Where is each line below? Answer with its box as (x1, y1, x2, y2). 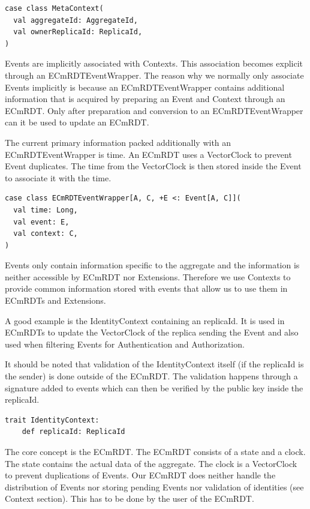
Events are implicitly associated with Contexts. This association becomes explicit (5, 57, 303, 70)
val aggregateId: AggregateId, (13, 16, 138, 25)
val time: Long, (13, 205, 78, 214)
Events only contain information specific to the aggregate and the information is (5, 259, 300, 271)
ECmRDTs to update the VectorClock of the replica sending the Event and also (5, 326, 299, 339)
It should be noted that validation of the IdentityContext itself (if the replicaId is (5, 358, 304, 370)
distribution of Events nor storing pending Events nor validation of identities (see (5, 480, 304, 493)
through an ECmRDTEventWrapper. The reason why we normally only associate (5, 68, 304, 81)
